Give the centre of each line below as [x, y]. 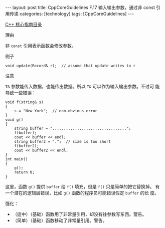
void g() [14, 120]
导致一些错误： [21, 93]
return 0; [25, 172]
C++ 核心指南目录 [24, 24]
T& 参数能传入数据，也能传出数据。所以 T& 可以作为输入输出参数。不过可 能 [82, 86]
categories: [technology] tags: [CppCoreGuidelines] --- [77, 14]
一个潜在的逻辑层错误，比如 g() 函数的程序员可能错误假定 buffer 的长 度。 [82, 193]
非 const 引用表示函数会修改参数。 [41, 46]
